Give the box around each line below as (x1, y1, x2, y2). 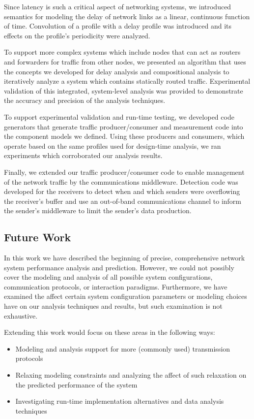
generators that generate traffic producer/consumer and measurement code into (4, 121, 243, 131)
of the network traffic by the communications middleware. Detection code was (4, 176, 238, 187)
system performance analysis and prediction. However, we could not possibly (4, 262, 234, 272)
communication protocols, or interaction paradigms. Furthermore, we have (4, 281, 227, 291)
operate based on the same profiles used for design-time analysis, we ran (4, 140, 221, 151)
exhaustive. (4, 310, 38, 321)
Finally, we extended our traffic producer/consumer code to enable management (4, 166, 245, 177)
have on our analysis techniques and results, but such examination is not (4, 301, 223, 311)
